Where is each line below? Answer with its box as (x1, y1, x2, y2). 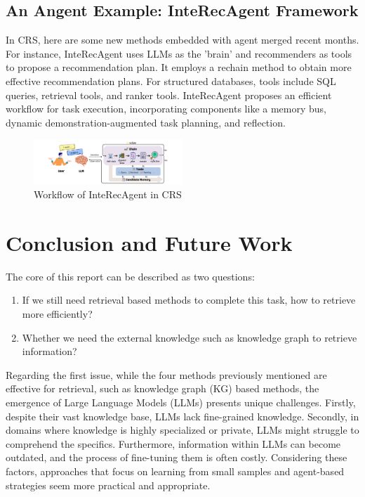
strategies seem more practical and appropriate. (6, 477, 211, 492)
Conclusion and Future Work (6, 228, 293, 257)
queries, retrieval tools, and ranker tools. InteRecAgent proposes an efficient (6, 87, 332, 102)
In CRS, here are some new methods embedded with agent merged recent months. (6, 32, 359, 47)
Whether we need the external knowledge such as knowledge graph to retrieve (22, 330, 357, 344)
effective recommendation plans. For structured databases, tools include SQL (6, 73, 336, 88)
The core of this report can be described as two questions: (6, 269, 255, 283)
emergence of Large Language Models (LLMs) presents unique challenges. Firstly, (6, 395, 356, 409)
